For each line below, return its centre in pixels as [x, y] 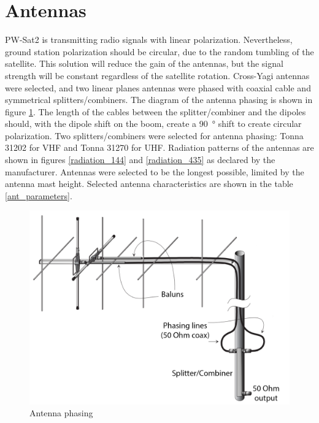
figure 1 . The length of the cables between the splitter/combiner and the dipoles [156, 111]
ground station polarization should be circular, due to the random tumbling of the [159, 51]
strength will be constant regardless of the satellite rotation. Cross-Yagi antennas [157, 75]
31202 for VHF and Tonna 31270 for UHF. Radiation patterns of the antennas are [159, 147]
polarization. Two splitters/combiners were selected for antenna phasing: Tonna [154, 135]
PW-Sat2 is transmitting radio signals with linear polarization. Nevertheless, [149, 40]
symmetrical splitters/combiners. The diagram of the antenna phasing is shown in [159, 100]
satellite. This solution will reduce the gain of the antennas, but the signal [144, 63]
